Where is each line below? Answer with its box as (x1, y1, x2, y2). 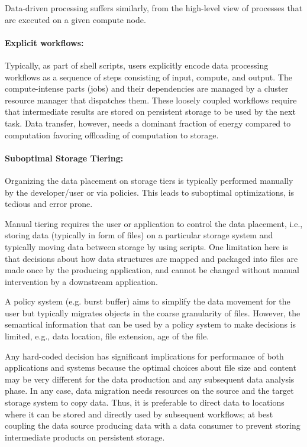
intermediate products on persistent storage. (5, 430, 165, 443)
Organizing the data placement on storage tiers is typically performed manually (5, 174, 293, 186)
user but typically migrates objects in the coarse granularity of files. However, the (5, 306, 300, 319)
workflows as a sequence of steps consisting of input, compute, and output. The (5, 70, 292, 83)
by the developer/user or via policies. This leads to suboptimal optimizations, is (5, 186, 295, 198)
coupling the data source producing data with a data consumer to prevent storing (5, 419, 300, 432)
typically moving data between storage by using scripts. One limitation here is (5, 240, 288, 252)
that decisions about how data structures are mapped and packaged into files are (5, 252, 298, 264)
